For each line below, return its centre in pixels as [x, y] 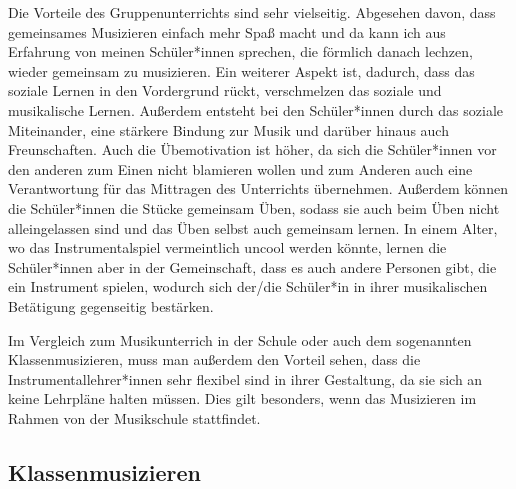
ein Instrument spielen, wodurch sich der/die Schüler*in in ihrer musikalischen [248, 286]
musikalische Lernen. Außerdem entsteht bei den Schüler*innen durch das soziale [255, 109]
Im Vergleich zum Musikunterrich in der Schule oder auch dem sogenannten [240, 339]
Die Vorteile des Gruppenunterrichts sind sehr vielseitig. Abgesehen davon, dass [252, 12]
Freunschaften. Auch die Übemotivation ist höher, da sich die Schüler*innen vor [252, 149]
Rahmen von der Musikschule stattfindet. [134, 417]
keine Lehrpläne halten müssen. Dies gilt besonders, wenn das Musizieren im [242, 398]
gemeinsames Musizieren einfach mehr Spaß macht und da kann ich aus [227, 31]
